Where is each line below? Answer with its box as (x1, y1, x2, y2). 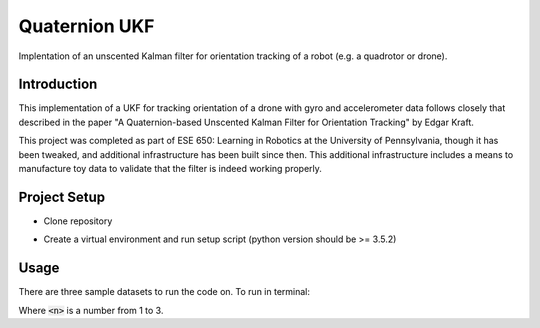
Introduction (18, 76, 98, 93)
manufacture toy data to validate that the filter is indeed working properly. (18, 163, 322, 175)
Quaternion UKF (18, 15, 155, 37)
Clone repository (43, 215, 113, 227)
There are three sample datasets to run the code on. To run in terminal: (18, 286, 310, 298)
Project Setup (18, 188, 106, 205)
